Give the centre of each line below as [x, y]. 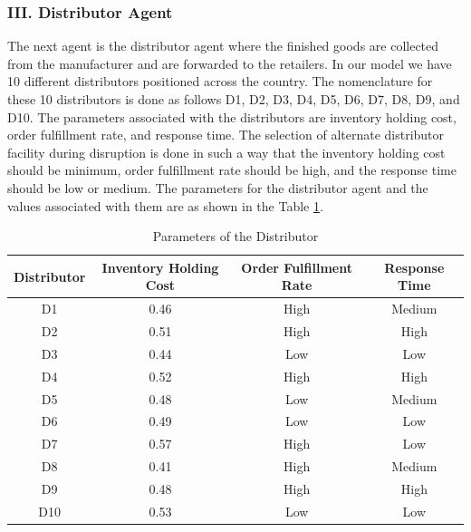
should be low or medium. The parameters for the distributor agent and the [218, 187]
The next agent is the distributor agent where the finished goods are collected [223, 46]
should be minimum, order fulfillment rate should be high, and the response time [232, 170]
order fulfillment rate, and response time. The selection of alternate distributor [226, 135]
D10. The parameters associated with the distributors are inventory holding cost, [232, 116]
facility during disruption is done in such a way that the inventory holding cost [226, 152]
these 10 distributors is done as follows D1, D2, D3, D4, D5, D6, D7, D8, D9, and [234, 99]
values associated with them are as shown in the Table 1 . [165, 205]
